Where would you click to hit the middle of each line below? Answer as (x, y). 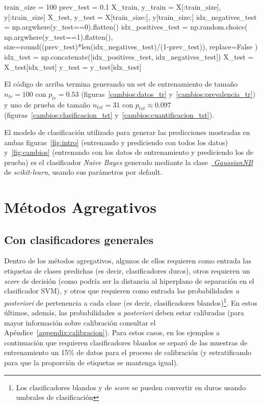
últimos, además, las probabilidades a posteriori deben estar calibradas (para (124, 313)
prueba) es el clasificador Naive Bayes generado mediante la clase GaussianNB (129, 162)
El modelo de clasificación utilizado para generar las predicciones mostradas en (127, 132)
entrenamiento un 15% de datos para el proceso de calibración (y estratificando (128, 352)
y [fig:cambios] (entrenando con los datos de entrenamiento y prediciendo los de (129, 152)
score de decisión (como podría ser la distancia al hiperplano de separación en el (129, 280)
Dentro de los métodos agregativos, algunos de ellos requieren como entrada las (128, 261)
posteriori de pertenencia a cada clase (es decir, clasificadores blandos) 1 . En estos (131, 302)
